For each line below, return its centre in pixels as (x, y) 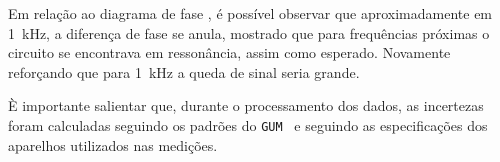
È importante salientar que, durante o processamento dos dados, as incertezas (246, 105)
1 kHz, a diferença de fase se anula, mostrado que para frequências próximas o (249, 32)
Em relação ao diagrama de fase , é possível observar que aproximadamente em (250, 13)
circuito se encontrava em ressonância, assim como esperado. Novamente (229, 52)
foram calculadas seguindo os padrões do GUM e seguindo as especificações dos (248, 124)
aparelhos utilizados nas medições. (113, 144)
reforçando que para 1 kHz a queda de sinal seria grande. (184, 71)
